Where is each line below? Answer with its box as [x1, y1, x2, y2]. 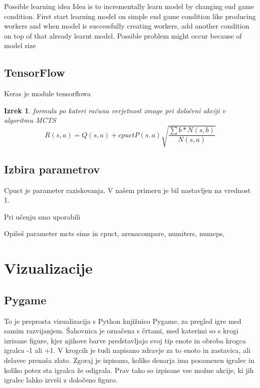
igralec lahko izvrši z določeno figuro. [4, 374, 118, 385]
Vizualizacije [4, 258, 93, 278]
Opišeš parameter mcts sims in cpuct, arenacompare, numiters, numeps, [4, 228, 225, 239]
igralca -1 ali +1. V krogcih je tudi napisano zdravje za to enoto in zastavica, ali [4, 345, 250, 355]
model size [4, 40, 36, 51]
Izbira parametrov [4, 161, 100, 176]
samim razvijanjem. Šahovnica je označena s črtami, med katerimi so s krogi [4, 325, 238, 336]
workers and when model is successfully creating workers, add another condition [4, 21, 249, 31]
